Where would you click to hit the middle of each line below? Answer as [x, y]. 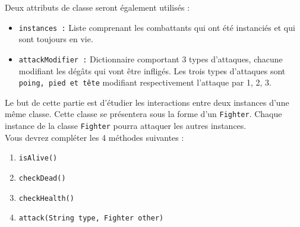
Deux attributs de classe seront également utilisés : [97, 7]
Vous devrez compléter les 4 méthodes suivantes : [94, 137]
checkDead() [42, 178]
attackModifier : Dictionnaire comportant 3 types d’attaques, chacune [151, 59]
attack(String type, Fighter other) [91, 218]
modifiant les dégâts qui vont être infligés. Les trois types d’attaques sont [152, 70]
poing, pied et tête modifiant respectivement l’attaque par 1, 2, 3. [145, 82]
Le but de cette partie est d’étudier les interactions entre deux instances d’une [147, 102]
